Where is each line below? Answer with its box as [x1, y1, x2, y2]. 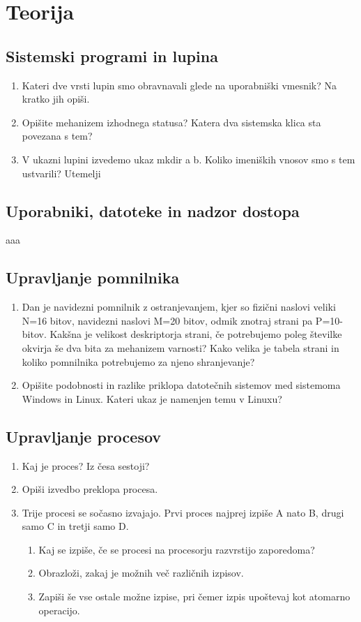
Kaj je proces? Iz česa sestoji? [22, 458, 150, 473]
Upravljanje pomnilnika [6, 267, 180, 288]
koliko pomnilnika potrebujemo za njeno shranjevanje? [22, 354, 255, 369]
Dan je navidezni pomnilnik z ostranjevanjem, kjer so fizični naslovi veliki [22, 299, 336, 314]
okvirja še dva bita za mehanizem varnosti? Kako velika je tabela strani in [22, 340, 339, 355]
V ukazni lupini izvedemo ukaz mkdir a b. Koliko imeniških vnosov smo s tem [22, 151, 355, 166]
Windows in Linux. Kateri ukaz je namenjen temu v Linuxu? [22, 391, 282, 406]
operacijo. [38, 602, 80, 617]
